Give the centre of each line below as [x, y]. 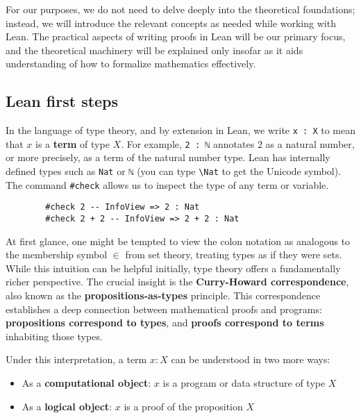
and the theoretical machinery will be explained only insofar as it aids [154, 50]
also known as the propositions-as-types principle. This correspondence [163, 295]
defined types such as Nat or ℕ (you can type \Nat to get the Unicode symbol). [174, 171]
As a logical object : [67, 406]
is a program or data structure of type [244, 383]
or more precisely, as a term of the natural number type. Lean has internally [168, 157]
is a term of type [73, 143]
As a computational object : [86, 383]
